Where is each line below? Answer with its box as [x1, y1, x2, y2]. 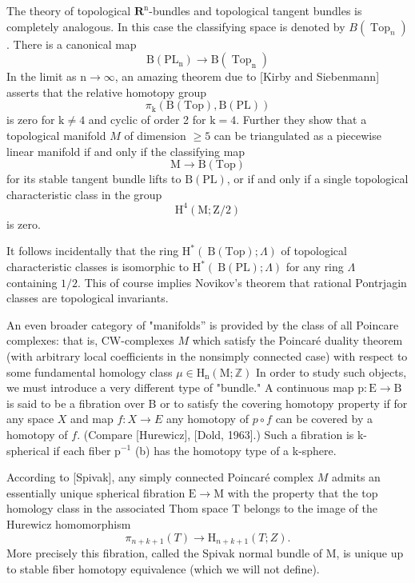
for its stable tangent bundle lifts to [6, 170, 182, 187]
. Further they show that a [236, 111, 367, 128]
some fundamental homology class [6, 363, 173, 380]
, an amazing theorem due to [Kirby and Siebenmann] [114, 68, 380, 85]
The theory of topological [6, 2, 131, 18]
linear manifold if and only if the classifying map [6, 142, 245, 159]
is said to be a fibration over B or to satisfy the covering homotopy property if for [6, 394, 408, 411]
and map [70, 410, 114, 427]
